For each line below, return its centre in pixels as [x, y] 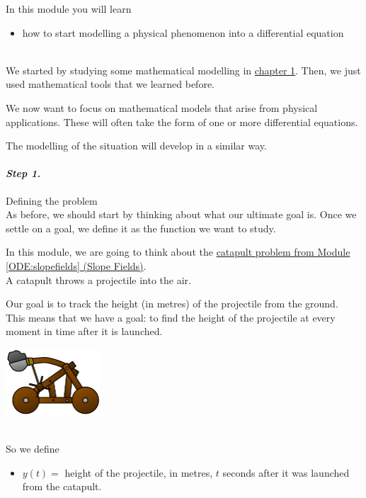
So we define [33, 448]
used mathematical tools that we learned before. [110, 84]
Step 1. [23, 173]
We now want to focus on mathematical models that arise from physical [162, 107]
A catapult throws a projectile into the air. [98, 279]
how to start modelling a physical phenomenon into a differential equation [183, 32]
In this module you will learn [69, 9]
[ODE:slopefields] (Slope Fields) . [76, 265]
